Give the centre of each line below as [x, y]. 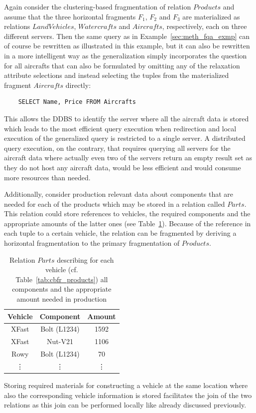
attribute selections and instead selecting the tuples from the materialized [117, 75]
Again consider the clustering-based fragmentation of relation [98, 6]
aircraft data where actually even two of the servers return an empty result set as [128, 158]
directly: [78, 85]
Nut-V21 [60, 341]
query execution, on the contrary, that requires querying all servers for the [117, 148]
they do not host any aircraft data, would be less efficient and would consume [123, 167]
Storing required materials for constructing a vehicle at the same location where [126, 385]
